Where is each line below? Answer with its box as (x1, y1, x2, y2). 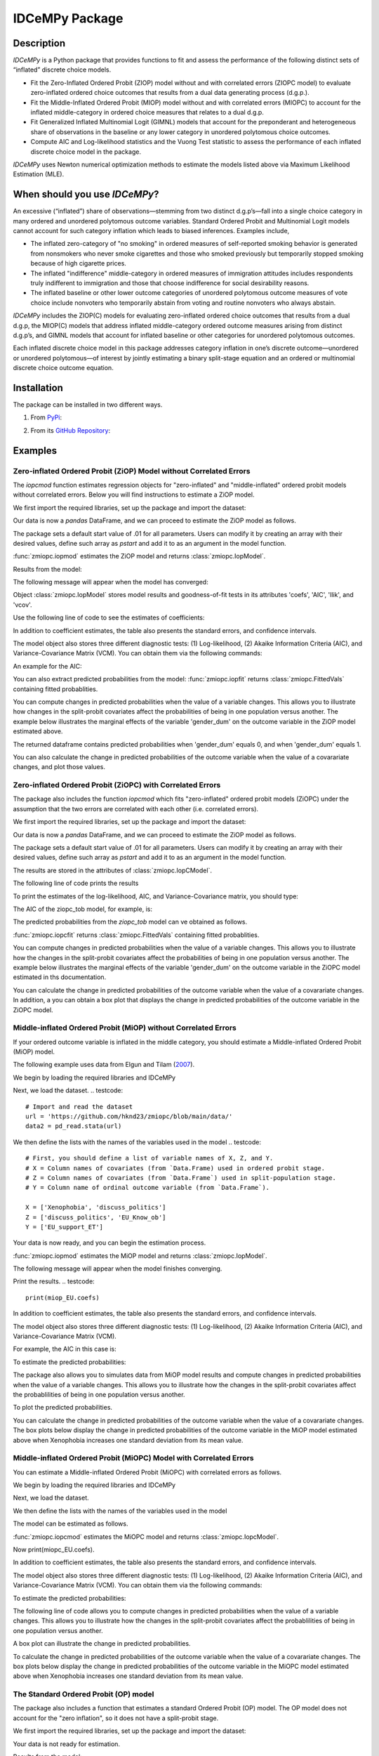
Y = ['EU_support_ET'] (25, 1223, 104, 1231)
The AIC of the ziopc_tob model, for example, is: (13, 905, 152, 913)
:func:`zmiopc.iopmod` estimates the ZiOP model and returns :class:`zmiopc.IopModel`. (13, 552, 266, 561)
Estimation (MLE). (13, 170, 65, 178)
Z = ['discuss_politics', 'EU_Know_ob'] (25, 1213, 166, 1221)
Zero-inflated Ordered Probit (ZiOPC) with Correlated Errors (13, 780, 221, 790)
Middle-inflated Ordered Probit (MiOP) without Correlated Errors (13, 1023, 237, 1033)
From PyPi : (30, 413, 62, 421)
